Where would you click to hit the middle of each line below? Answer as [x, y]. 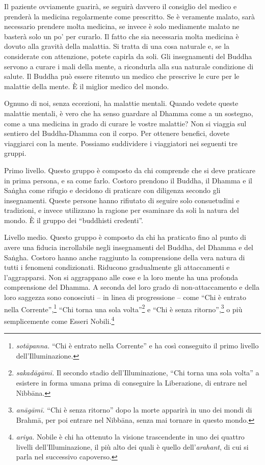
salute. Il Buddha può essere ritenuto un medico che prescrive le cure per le [122, 76]
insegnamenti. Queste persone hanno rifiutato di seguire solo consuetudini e [122, 200]
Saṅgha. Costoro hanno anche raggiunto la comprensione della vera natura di [125, 257]
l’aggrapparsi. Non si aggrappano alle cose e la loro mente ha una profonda [121, 277]
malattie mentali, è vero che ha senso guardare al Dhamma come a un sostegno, [129, 113]
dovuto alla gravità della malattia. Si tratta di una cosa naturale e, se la [117, 46]
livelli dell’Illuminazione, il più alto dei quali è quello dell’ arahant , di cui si [132, 446]
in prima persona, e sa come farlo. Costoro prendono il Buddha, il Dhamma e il [128, 180]
